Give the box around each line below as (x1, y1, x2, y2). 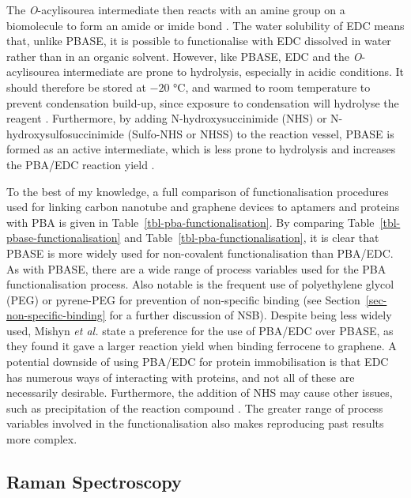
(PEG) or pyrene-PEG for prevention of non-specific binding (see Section (6, 291, 360, 307)
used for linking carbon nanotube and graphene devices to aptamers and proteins (6, 198, 400, 215)
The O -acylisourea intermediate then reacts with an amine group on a (6, 2, 345, 17)
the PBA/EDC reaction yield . (6, 156, 155, 172)
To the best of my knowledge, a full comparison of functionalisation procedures (6, 183, 389, 199)
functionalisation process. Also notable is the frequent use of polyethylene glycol (6, 276, 394, 292)
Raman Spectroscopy (6, 470, 182, 494)
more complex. (6, 431, 77, 447)
